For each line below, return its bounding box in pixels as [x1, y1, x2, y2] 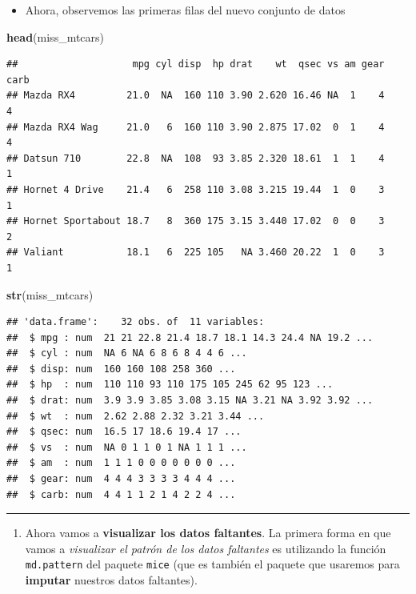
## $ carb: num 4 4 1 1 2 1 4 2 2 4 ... [6, 488, 236, 500]
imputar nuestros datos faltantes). [25, 572, 198, 588]
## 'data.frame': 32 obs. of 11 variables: [6, 316, 265, 328]
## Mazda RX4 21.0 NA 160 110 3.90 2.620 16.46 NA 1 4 [6, 90, 385, 102]
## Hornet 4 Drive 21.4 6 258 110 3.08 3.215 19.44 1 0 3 [6, 183, 385, 195]
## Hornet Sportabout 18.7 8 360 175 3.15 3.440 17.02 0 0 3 [6, 215, 385, 227]
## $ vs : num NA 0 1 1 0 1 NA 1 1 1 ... [6, 441, 247, 453]
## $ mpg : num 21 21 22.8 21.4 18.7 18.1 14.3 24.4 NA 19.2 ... [6, 331, 374, 343]
